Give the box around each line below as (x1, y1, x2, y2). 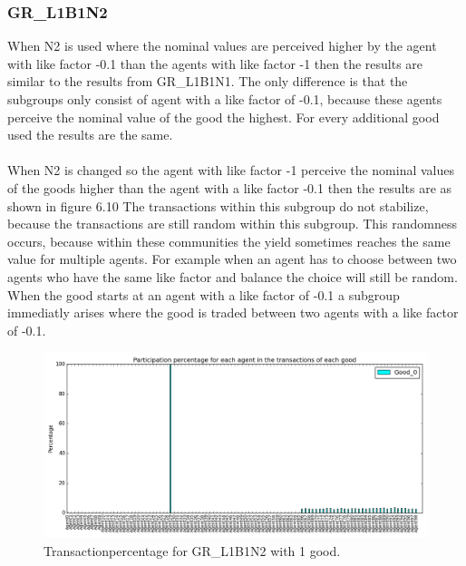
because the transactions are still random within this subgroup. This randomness (7, 214, 457, 233)
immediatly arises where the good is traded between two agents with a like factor (7, 303, 459, 322)
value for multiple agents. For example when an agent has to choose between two (7, 249, 457, 268)
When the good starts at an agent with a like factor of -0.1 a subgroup (7, 285, 400, 304)
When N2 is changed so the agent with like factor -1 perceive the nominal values (7, 161, 454, 180)
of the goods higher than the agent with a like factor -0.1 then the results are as (7, 178, 452, 197)
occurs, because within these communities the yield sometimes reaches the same (7, 231, 451, 250)
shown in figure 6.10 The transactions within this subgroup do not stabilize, (7, 196, 429, 215)
